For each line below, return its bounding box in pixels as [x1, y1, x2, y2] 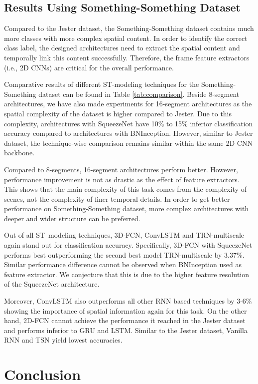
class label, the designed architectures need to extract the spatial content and [4, 42, 240, 53]
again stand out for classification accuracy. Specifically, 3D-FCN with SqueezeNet [4, 240, 253, 250]
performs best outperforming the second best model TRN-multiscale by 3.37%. [4, 249, 245, 260]
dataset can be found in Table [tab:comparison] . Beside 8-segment [38, 88, 240, 99]
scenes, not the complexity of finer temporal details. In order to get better [4, 193, 230, 204]
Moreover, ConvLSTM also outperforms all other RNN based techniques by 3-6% [4, 296, 252, 306]
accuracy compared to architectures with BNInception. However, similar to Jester [4, 128, 253, 138]
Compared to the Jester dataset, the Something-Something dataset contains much [4, 23, 254, 33]
